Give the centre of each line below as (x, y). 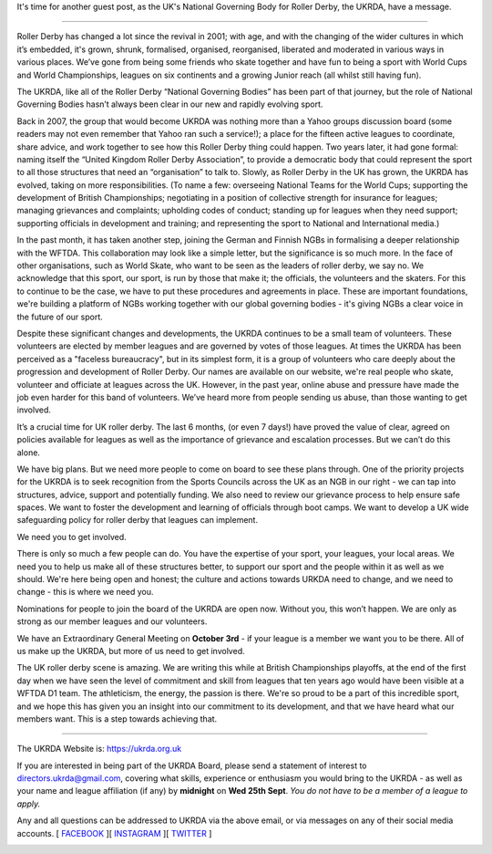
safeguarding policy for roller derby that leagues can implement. (138, 520)
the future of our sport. (60, 317)
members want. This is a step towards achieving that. (117, 719)
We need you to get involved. (72, 536)
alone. (29, 453)
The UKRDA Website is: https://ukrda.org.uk (99, 749)
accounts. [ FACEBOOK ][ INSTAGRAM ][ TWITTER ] (114, 833)
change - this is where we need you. (85, 592)
